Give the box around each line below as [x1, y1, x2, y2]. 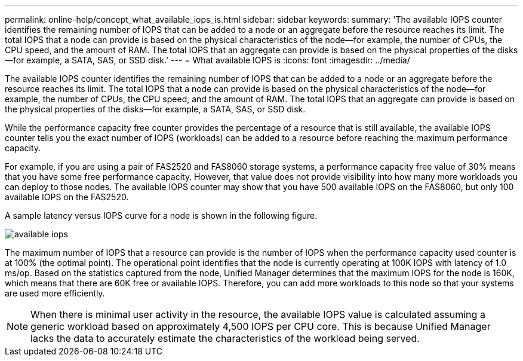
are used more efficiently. [5, 288, 105, 298]
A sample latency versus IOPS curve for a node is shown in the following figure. [5, 210, 318, 221]
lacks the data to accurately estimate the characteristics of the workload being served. [30, 332, 420, 344]
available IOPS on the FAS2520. [5, 192, 129, 202]
